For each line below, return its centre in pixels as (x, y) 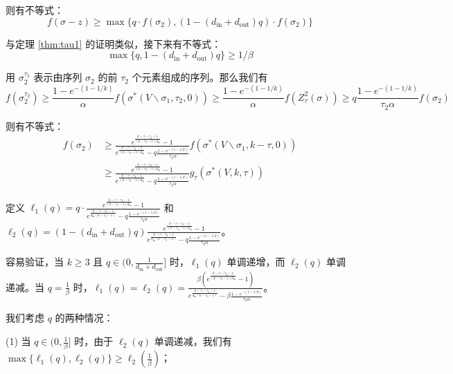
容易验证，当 (35, 262)
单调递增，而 (256, 262)
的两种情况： (84, 318)
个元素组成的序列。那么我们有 (200, 77)
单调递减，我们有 (193, 341)
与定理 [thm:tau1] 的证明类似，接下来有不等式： (114, 43)
